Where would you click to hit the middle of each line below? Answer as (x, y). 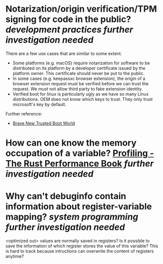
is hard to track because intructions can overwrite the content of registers (80, 251)
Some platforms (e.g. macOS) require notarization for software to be (81, 63)
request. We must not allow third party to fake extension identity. (78, 89)
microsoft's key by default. (39, 104)
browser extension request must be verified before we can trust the (81, 83)
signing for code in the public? (68, 19)
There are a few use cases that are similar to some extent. (64, 53)
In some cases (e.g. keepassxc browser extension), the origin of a (79, 78)
